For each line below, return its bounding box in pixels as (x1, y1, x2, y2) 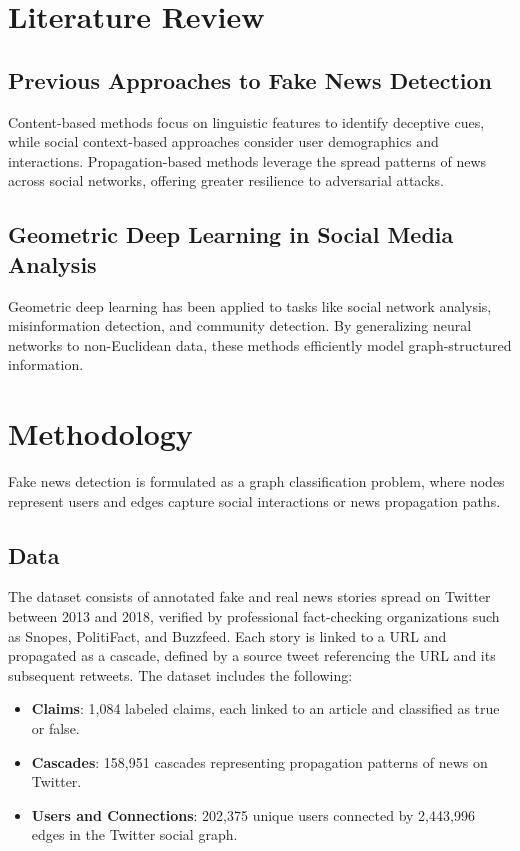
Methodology (8, 413, 193, 454)
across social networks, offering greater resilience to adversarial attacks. (8, 170, 444, 191)
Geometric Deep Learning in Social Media (8, 219, 454, 250)
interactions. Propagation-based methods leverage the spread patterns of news (8, 150, 487, 171)
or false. (31, 718, 80, 738)
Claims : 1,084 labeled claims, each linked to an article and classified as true (31, 698, 500, 719)
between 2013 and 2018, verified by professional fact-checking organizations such (8, 606, 500, 627)
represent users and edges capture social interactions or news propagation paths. (8, 490, 501, 511)
